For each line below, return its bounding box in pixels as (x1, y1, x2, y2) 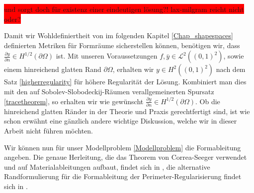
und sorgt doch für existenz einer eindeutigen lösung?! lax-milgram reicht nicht (4, 4, 244, 14)
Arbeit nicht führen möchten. (4, 126, 93, 136)
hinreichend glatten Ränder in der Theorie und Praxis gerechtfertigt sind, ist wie (4, 106, 250, 116)
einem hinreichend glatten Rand (4, 64, 101, 74)
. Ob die (195, 96, 220, 106)
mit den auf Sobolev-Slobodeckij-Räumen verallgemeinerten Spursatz (4, 86, 214, 96)
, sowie (223, 51, 244, 61)
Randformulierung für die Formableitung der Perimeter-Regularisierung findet (4, 171, 242, 182)
